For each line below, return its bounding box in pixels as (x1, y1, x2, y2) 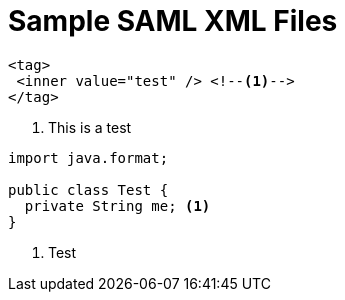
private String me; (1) (24, 197, 211, 214)
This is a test (48, 118, 132, 136)
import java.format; (8, 149, 169, 166)
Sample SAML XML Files (8, 4, 338, 38)
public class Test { (8, 181, 169, 198)
